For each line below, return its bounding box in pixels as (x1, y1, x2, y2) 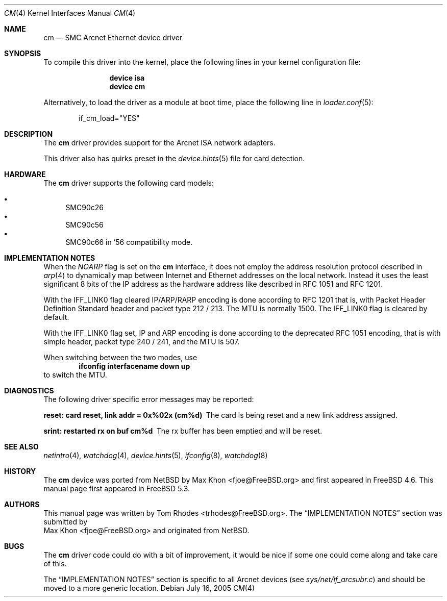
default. (43, 313, 69, 321)
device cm (109, 82, 145, 91)
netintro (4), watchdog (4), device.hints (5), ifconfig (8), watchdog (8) (43, 451, 268, 460)
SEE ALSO (4, 442, 39, 451)
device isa (109, 73, 145, 82)
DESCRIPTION (4, 130, 53, 138)
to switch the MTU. (43, 370, 107, 379)
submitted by (43, 517, 88, 526)
